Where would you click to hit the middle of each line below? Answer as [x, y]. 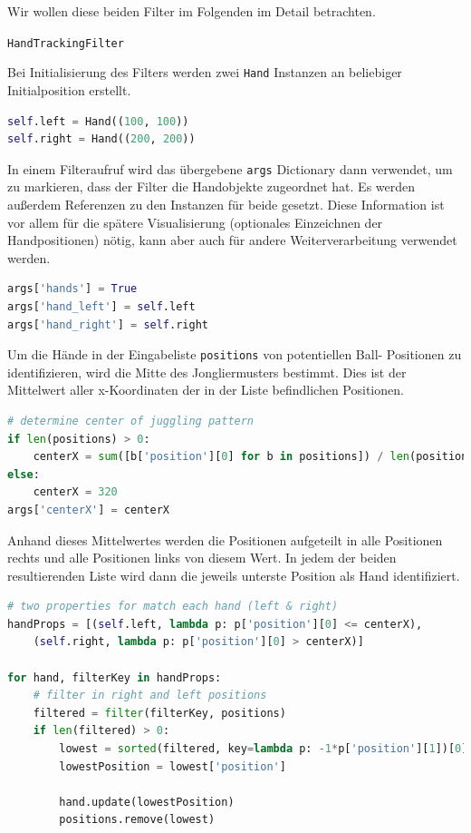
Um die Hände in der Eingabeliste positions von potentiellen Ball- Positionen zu [235, 354]
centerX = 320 [75, 492]
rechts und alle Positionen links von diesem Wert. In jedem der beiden [202, 558]
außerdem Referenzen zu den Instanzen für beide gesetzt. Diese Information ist [226, 204]
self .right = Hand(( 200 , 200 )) [101, 139]
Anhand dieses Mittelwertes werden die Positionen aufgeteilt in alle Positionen [225, 539]
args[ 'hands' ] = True [72, 289]
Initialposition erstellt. [69, 89]
